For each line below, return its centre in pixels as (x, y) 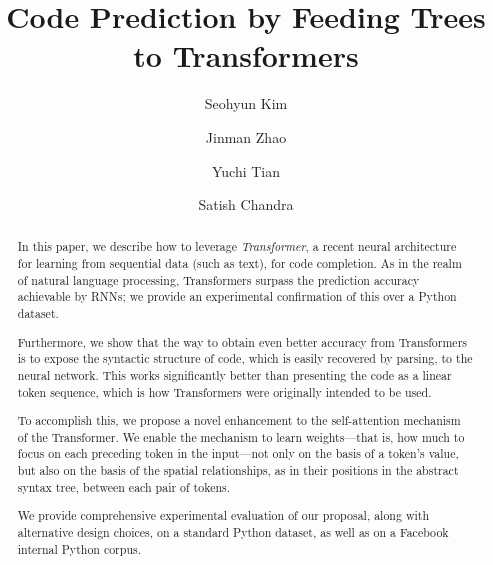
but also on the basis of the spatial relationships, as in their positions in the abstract (238, 470)
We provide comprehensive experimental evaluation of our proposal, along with (223, 515)
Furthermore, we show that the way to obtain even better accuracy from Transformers (242, 341)
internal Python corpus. (79, 548)
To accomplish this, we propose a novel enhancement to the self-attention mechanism (239, 420)
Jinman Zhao (246, 136)
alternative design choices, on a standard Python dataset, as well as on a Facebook (233, 532)
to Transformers (246, 55)
